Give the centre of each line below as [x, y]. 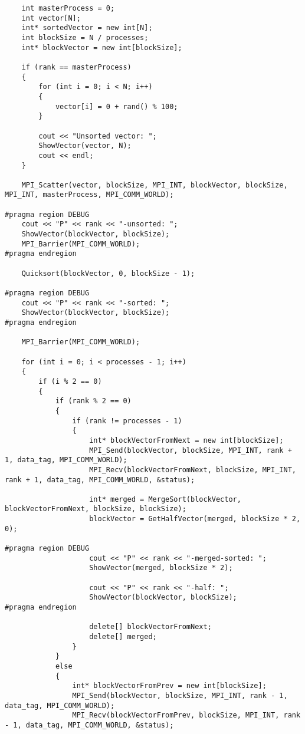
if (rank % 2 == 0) [93, 401]
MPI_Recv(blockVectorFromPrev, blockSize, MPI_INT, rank [186, 715]
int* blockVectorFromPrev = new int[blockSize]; [169, 686]
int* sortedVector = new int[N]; [87, 28]
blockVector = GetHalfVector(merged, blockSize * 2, [195, 519]
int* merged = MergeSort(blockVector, [165, 499]
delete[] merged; [123, 637]
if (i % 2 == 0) [70, 381]
